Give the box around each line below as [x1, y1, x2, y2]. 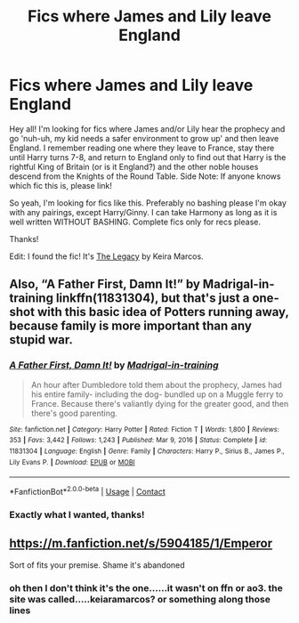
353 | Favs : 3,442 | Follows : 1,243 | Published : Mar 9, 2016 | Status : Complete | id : [9, 436, 268, 445]
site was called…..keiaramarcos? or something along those [9, 593, 271, 605]
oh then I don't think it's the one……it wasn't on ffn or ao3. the [9, 581, 283, 594]
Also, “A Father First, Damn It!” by [9, 277, 200, 292]
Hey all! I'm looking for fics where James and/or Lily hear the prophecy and [9, 123, 286, 134]
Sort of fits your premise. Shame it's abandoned [9, 559, 185, 570]
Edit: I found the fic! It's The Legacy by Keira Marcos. [9, 251, 204, 262]
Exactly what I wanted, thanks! [9, 508, 145, 521]
